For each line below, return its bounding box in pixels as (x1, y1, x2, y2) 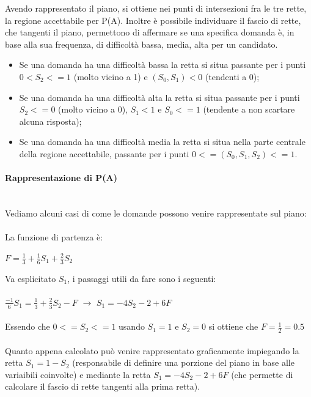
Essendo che (5, 320, 50, 333)
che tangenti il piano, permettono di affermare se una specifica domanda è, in (5, 26, 295, 39)
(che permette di (231, 368, 293, 380)
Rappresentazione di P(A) (5, 171, 117, 184)
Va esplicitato (5, 272, 56, 284)
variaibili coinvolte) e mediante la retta (5, 368, 151, 380)
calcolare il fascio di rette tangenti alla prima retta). (5, 380, 200, 393)
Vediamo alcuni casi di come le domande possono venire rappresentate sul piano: (5, 206, 307, 219)
